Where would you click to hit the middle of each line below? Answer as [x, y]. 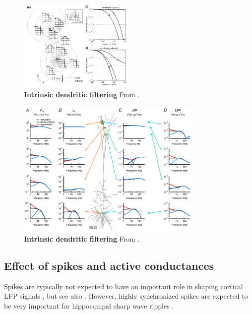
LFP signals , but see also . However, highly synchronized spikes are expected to [126, 296]
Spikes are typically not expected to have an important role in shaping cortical [124, 286]
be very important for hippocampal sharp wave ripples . [89, 306]
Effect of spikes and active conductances [109, 265]
